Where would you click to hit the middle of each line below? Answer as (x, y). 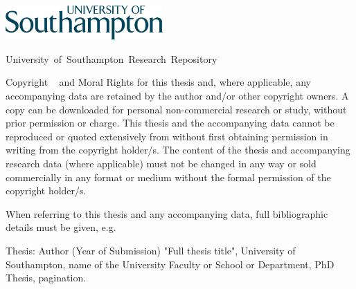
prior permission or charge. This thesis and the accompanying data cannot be (170, 123)
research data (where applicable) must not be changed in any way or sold (161, 163)
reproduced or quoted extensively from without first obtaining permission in (167, 136)
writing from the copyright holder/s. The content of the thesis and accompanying (178, 150)
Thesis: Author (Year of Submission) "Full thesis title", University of (151, 250)
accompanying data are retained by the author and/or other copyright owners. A (177, 96)
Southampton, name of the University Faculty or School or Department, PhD (170, 264)
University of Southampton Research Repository (112, 58)
